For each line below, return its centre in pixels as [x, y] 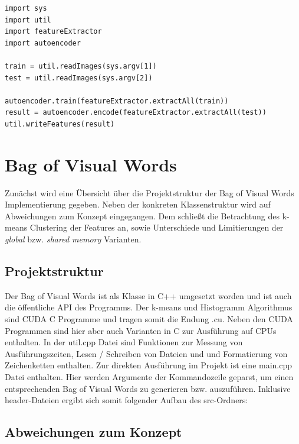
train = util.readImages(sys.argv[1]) [81, 66]
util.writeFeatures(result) [60, 124]
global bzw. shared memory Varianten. [73, 239]
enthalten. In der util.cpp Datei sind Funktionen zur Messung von [124, 342]
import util [28, 20]
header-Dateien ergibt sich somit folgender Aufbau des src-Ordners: [126, 400]
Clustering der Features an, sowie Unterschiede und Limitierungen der [157, 227]
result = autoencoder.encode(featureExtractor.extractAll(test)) [136, 113]
